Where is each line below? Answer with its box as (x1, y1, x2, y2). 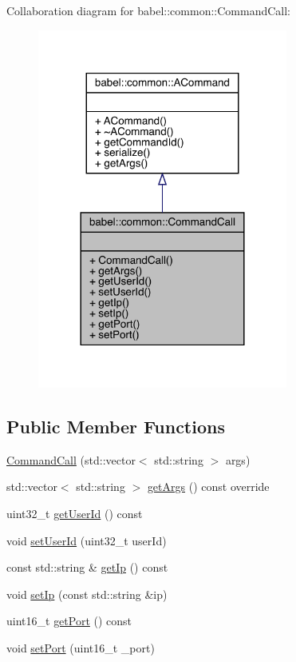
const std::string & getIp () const (6, 559, 168, 576)
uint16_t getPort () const (6, 612, 132, 629)
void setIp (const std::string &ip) (6, 585, 168, 602)
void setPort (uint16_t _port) (6, 639, 155, 656)
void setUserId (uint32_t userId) (6, 532, 167, 548)
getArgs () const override (147, 478, 270, 495)
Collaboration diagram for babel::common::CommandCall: (6, 2, 291, 18)
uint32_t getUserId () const (6, 505, 143, 522)
